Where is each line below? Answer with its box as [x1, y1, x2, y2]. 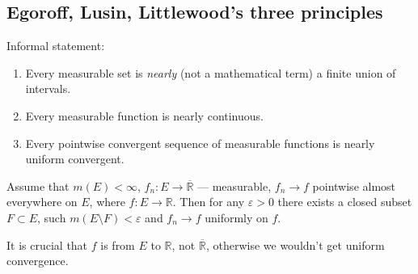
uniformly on [205, 209, 268, 226]
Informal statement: [6, 37, 105, 54]
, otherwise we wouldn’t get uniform [205, 236, 385, 253]
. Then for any [172, 193, 245, 210]
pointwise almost [312, 177, 396, 194]
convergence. [6, 252, 69, 269]
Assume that [6, 177, 70, 194]
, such [37, 209, 66, 226]
